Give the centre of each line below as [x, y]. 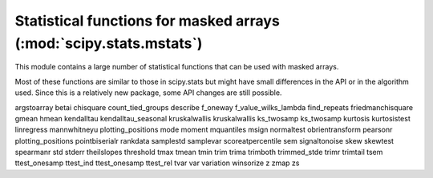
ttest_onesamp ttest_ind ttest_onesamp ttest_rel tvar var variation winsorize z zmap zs [157, 163]
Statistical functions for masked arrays [147, 21]
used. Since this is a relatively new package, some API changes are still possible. [148, 93]
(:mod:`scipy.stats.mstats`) [109, 43]
